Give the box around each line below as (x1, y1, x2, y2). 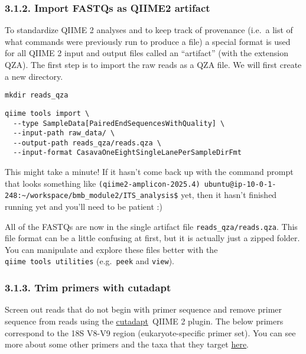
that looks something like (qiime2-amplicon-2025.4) (5, 177, 200, 189)
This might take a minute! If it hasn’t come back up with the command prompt (5, 165, 294, 178)
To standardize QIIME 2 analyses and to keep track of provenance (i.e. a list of (5, 24, 293, 36)
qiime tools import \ (5, 109, 90, 118)
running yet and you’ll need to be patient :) (5, 200, 162, 213)
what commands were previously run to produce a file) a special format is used (5, 35, 291, 47)
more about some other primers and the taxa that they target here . (5, 338, 249, 350)
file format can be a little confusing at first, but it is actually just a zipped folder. (5, 232, 300, 244)
